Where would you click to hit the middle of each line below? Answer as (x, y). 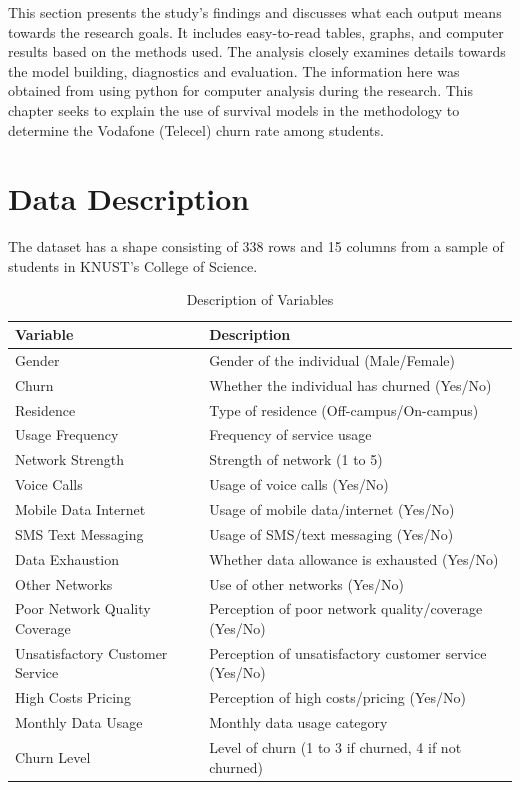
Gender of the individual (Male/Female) (332, 359)
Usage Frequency (67, 434)
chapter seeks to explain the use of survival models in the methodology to (234, 109)
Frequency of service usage (290, 434)
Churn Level (53, 756)
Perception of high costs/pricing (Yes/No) (337, 697)
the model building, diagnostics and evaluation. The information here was (234, 70)
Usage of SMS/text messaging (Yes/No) (331, 533)
